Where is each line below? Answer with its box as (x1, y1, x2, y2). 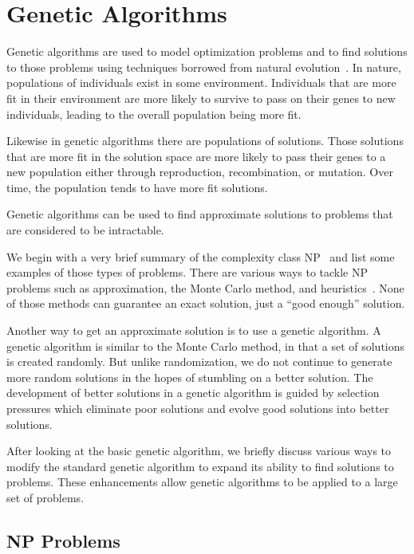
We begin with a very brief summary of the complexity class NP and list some (6, 248, 395, 265)
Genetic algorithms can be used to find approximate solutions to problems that (6, 206, 393, 222)
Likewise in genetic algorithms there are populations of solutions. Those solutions (6, 132, 404, 149)
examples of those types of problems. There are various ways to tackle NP (6, 264, 369, 281)
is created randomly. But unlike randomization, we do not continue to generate (6, 353, 392, 370)
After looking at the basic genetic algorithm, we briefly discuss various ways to (6, 442, 392, 459)
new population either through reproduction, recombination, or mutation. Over (6, 163, 393, 180)
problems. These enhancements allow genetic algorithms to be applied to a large (6, 473, 398, 490)
